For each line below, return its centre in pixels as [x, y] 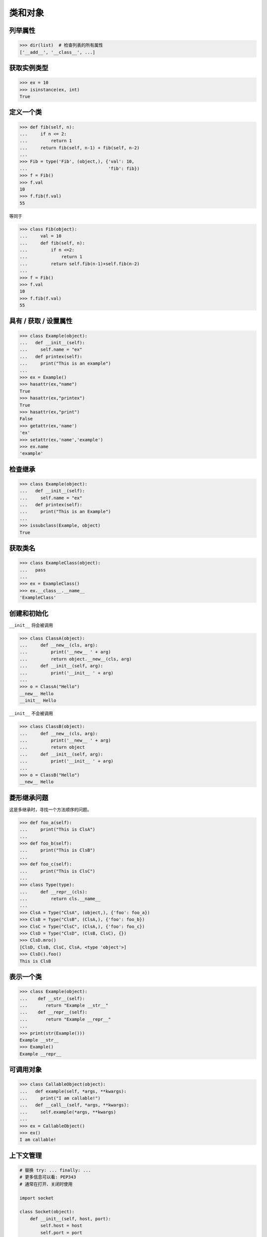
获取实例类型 [29, 68]
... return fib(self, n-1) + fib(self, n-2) [80, 148]
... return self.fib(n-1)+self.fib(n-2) [80, 264]
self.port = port [61, 1233]
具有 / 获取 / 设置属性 [41, 321]
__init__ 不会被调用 [31, 714]
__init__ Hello [38, 701]
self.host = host [61, 1226]
